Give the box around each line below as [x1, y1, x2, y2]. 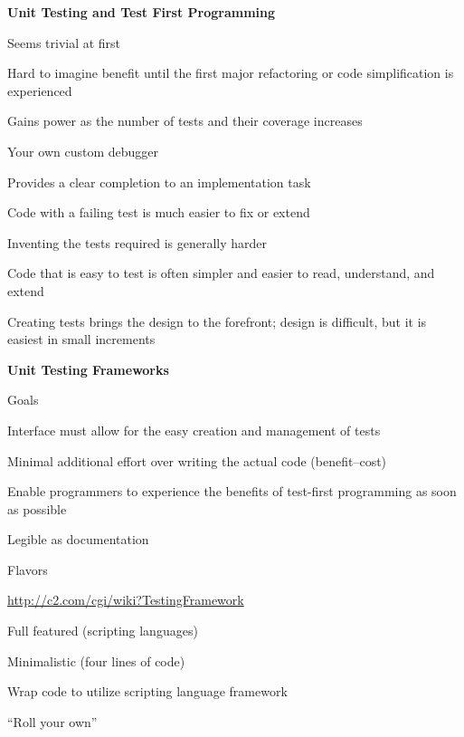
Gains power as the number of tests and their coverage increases [7, 111, 363, 130]
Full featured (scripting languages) [7, 621, 198, 640]
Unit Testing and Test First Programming [7, 3, 276, 21]
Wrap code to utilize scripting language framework [7, 682, 288, 701]
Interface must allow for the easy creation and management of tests [7, 420, 381, 439]
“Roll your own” [7, 712, 98, 731]
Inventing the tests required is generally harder [7, 233, 268, 252]
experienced [7, 81, 72, 100]
